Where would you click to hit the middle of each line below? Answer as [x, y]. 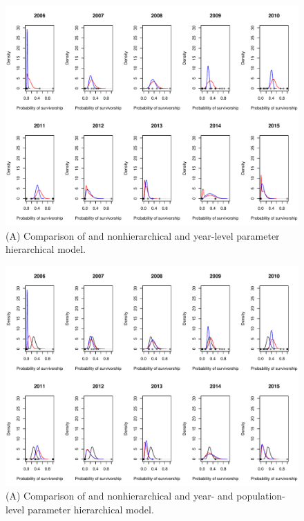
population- [261, 496]
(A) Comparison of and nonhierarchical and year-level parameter [143, 235]
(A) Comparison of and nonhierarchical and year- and [120, 496]
